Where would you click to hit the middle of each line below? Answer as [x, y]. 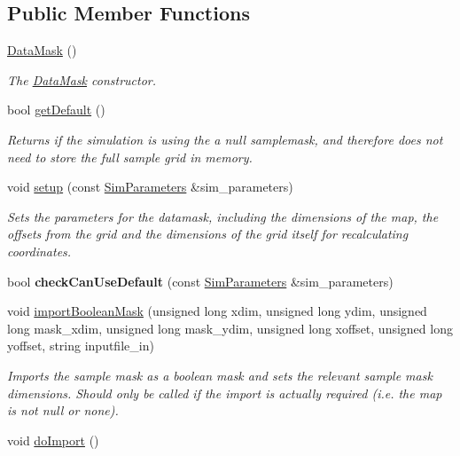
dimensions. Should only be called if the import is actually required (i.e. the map [225, 393]
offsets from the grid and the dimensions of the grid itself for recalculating [208, 234]
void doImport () [53, 440]
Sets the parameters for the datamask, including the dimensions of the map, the [223, 216]
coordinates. [39, 251]
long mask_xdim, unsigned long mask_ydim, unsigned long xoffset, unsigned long [230, 328]
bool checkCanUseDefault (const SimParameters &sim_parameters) [200, 281]
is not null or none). [63, 410]
